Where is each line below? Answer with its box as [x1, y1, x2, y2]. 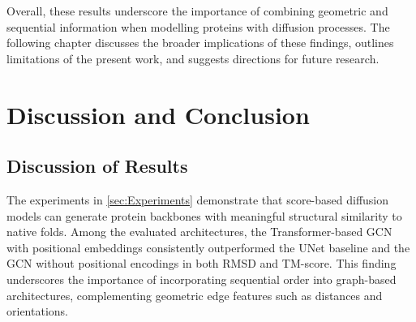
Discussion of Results [6, 153, 188, 178]
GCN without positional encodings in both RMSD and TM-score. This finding [6, 255, 397, 272]
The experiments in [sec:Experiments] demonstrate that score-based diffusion [6, 191, 389, 208]
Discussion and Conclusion [6, 97, 310, 131]
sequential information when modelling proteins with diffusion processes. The [6, 18, 390, 35]
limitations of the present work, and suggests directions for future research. [6, 49, 380, 67]
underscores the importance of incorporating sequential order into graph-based [6, 270, 397, 287]
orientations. [6, 303, 68, 320]
